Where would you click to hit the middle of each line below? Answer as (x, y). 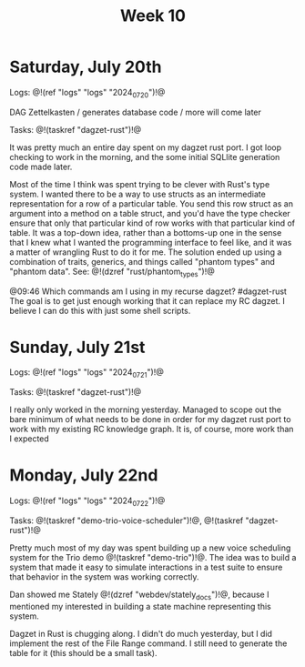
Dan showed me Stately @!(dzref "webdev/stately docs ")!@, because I (139, 595)
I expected (30, 439)
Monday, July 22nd (84, 475)
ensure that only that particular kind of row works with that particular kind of (152, 223)
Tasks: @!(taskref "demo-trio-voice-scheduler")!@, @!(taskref (127, 520)
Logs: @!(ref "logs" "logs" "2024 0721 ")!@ (86, 374)
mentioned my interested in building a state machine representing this (140, 606)
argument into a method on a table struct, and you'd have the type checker (150, 213)
